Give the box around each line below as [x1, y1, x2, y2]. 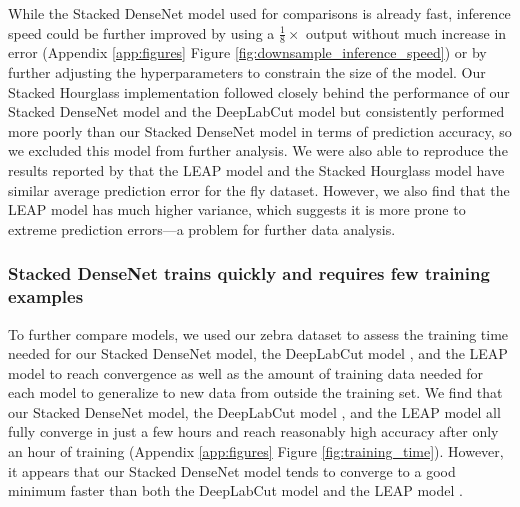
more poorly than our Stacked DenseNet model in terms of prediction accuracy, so [8, 120, 512, 141]
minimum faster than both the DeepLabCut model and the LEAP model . [8, 480, 463, 501]
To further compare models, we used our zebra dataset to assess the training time [8, 323, 509, 344]
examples [8, 284, 84, 309]
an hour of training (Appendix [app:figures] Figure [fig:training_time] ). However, [8, 441, 504, 462]
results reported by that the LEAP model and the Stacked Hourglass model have [8, 159, 505, 180]
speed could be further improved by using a [8, 22, 275, 43]
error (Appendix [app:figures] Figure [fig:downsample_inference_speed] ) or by [8, 42, 487, 63]
